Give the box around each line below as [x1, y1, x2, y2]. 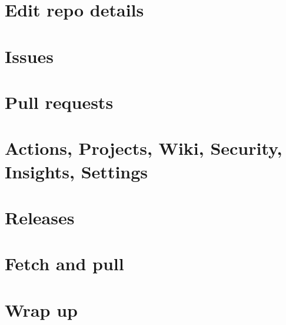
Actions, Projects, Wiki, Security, [5, 136, 282, 160]
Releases [5, 205, 75, 229]
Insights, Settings [5, 159, 148, 183]
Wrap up [5, 297, 78, 321]
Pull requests [5, 89, 114, 114]
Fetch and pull [5, 251, 124, 276]
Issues [5, 44, 54, 68]
